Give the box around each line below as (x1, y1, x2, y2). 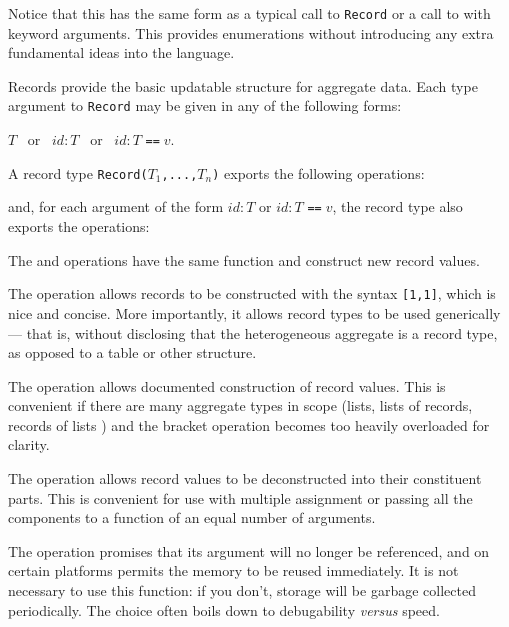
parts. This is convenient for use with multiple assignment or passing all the (8, 487, 473, 508)
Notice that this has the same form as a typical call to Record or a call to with (8, 3, 491, 23)
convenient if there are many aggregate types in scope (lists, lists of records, (8, 395, 473, 416)
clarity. (8, 434, 50, 455)
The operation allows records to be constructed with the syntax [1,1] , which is (8, 283, 496, 304)
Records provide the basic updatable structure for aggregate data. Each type (8, 75, 478, 96)
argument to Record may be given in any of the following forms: (8, 95, 402, 116)
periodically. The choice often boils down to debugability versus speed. (8, 599, 440, 620)
